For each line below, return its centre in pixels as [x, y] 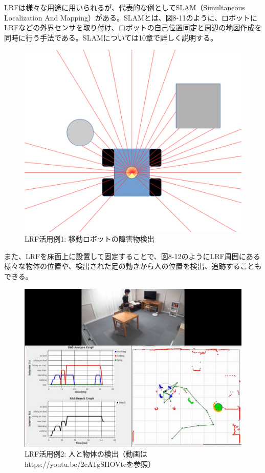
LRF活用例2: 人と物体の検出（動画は [86, 454]
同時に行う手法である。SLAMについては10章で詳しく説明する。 [111, 37]
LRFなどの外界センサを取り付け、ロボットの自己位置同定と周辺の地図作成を [133, 27]
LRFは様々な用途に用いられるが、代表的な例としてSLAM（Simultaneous [125, 7]
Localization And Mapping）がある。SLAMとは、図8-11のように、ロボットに [131, 17]
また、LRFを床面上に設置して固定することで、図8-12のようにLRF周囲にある [132, 256]
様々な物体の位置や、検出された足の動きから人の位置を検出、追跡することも [133, 266]
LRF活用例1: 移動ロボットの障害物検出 [90, 239]
